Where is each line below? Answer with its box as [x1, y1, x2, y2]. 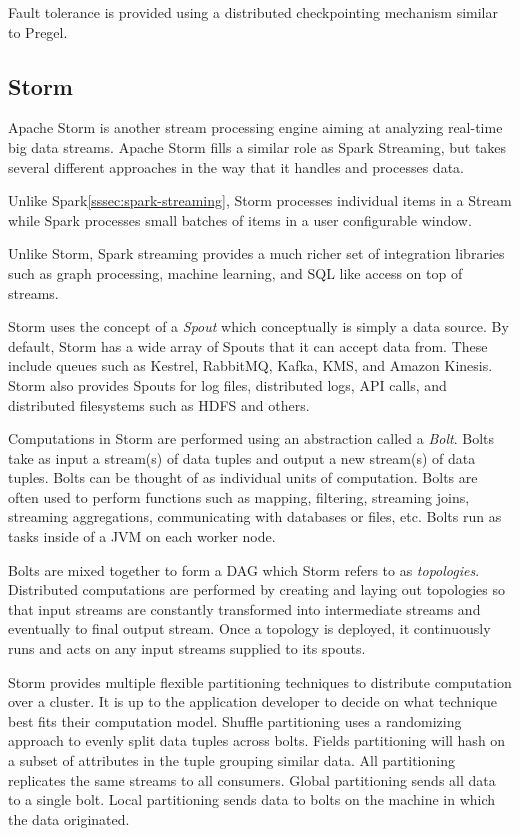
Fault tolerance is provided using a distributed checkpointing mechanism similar [8, 2, 498, 22]
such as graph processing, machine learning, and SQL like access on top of [8, 262, 463, 283]
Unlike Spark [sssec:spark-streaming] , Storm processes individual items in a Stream [8, 190, 512, 211]
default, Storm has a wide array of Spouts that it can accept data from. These [8, 335, 488, 356]
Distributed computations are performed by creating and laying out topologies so [8, 579, 505, 600]
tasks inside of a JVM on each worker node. [8, 526, 276, 547]
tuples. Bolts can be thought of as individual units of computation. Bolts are [8, 467, 478, 488]
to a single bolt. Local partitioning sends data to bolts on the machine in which [8, 789, 496, 810]
